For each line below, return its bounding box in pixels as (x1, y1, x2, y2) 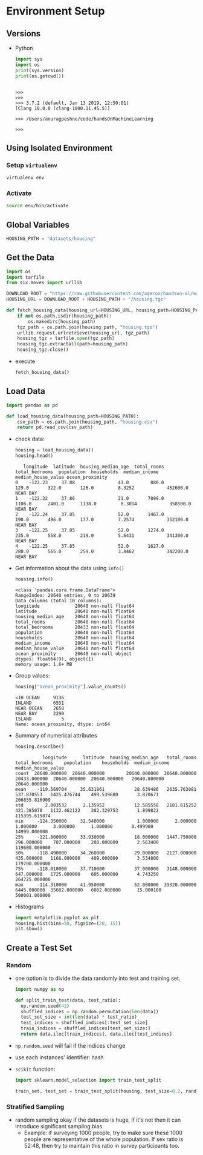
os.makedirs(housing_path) (28, 318, 96, 325)
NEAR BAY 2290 (14, 710, 65, 716)
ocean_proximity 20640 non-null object (14, 650, 132, 657)
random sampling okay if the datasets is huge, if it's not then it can (14, 1116, 181, 1123)
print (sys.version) (14, 67, 65, 73)
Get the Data (6, 253, 54, 263)
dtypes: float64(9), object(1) (14, 656, 94, 662)
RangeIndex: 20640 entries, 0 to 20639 (14, 592, 116, 598)
